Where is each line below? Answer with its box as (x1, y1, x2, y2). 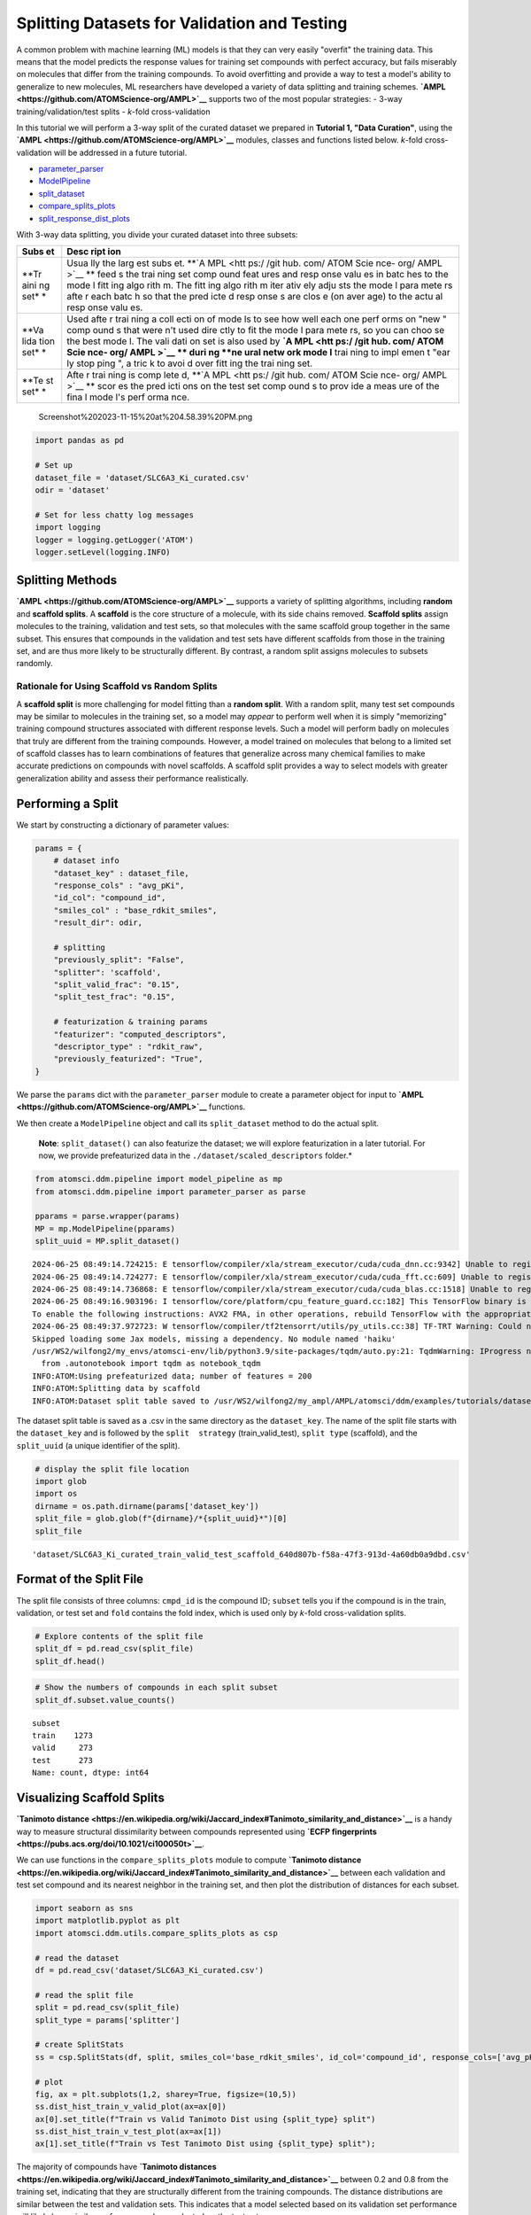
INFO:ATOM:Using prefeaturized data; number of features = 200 (32, 1371, 312, 1381)
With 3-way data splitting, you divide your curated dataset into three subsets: (16, 229, 298, 240)
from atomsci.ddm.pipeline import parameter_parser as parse (35, 1186, 306, 1196)
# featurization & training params (53, 1017, 208, 1027)
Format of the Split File (16, 1572, 144, 1587)
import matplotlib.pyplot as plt (35, 1916, 181, 1926)
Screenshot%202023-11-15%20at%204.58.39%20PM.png (38, 412, 253, 423)
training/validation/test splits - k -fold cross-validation (16, 106, 212, 117)
